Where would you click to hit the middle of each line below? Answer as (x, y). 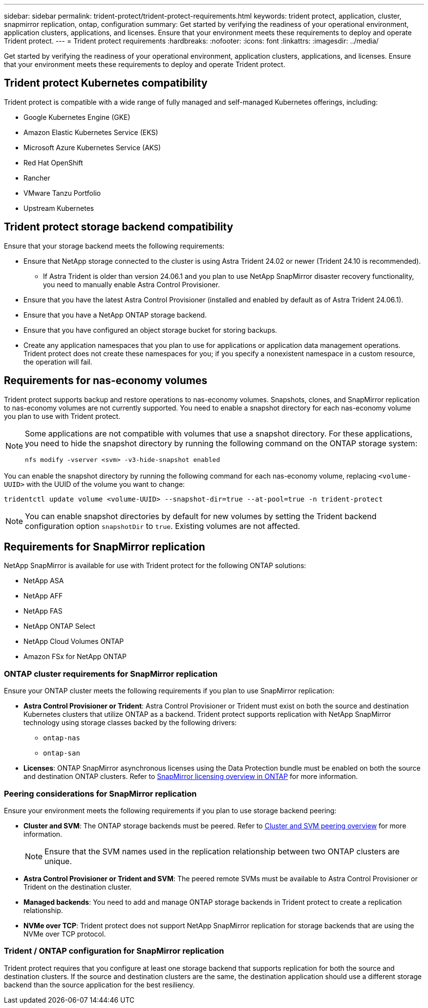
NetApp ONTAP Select (59, 626)
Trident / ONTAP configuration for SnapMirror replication (114, 951)
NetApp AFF (43, 596)
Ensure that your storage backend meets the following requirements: (114, 246)
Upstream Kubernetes (59, 208)
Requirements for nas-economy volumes (106, 381)
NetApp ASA (44, 581)
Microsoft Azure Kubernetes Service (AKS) (92, 147)
